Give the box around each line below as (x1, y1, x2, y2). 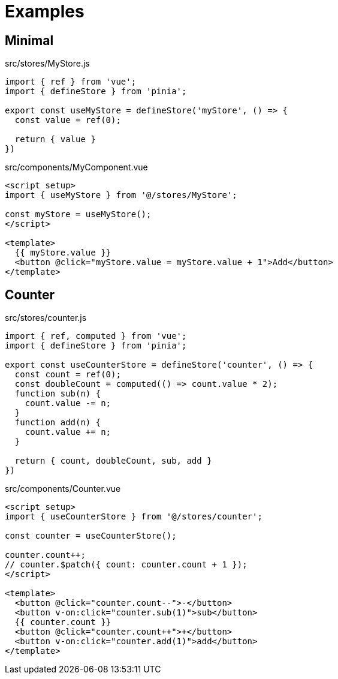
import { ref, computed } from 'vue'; (5, 331, 187, 341)
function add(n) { (14, 417, 101, 428)
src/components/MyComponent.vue (5, 162, 148, 173)
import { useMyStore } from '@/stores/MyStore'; (5, 190, 237, 200)
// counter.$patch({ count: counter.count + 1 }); (5, 560, 248, 570)
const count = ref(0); (14, 369, 121, 380)
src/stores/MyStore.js (5, 58, 90, 69)
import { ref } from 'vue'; (5, 77, 137, 87)
